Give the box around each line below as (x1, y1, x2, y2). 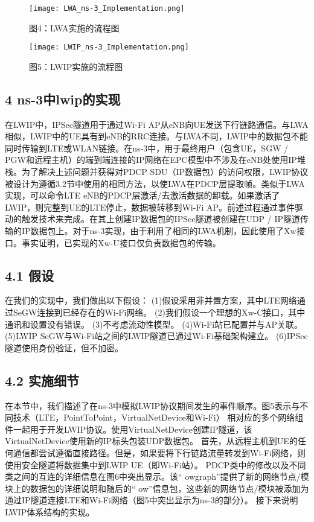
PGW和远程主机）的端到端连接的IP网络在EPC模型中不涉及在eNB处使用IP (5, 153, 297, 166)
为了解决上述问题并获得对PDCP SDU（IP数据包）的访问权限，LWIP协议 (21, 165, 309, 178)
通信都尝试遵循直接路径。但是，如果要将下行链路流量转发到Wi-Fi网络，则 (13, 446, 306, 459)
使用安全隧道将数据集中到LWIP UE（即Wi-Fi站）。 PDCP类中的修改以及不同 (5, 458, 306, 471)
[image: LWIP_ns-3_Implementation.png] (29, 43, 189, 52)
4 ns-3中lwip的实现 (5, 89, 121, 108)
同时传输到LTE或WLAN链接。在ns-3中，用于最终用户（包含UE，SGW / (5, 141, 289, 154)
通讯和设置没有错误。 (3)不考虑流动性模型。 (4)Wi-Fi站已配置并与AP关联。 (5, 317, 303, 330)
